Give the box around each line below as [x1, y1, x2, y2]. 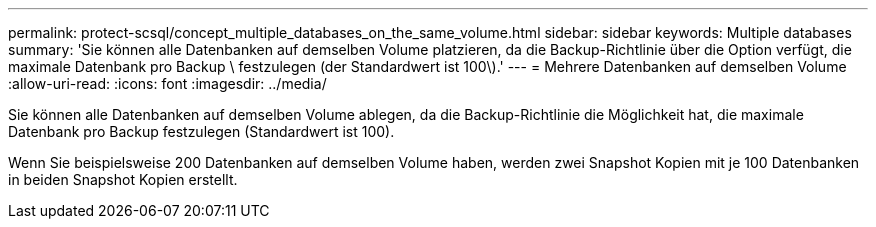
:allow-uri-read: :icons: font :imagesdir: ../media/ [8, 75, 327, 92]
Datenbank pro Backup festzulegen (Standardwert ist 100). [8, 123, 395, 140]
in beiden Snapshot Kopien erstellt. [8, 171, 238, 188]
